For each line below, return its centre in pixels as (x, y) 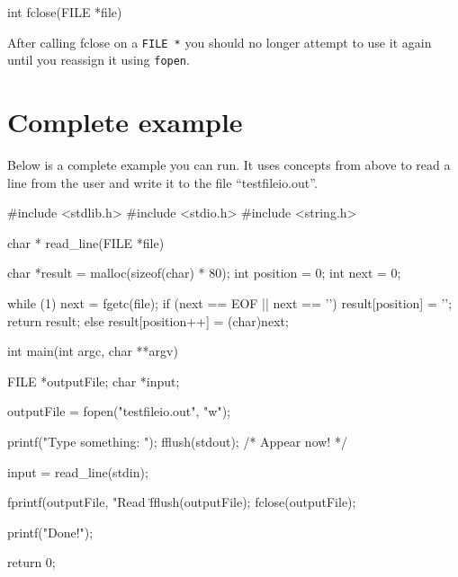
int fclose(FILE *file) (65, 12)
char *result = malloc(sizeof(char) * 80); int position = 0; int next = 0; (204, 273)
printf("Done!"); (50, 532)
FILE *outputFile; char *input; (94, 381)
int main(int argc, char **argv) (93, 351)
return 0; (31, 562)
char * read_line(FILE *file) (86, 242)
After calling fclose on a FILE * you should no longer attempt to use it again (220, 42)
